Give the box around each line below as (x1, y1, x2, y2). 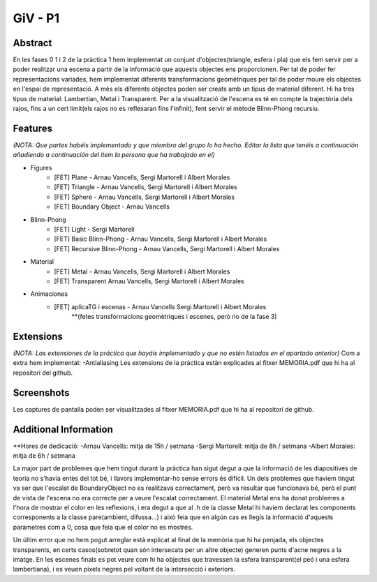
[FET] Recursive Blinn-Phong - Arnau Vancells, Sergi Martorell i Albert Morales (54, 244, 280, 253)
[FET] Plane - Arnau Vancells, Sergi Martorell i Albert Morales (54, 173, 230, 181)
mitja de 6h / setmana (13, 452, 76, 460)
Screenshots (13, 387, 70, 398)
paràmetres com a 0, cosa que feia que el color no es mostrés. (13, 523, 193, 531)
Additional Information (13, 423, 113, 435)
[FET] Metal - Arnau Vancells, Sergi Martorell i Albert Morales (54, 267, 230, 276)
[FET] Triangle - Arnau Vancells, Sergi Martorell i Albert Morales (54, 183, 237, 191)
